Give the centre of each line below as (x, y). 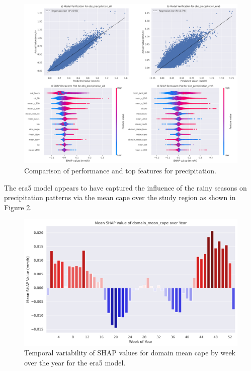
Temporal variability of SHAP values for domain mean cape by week (130, 353)
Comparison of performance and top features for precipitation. (120, 170)
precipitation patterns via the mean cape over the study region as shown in (120, 197)
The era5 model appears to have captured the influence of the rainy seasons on (125, 187)
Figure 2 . (18, 207)
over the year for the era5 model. (75, 362)
